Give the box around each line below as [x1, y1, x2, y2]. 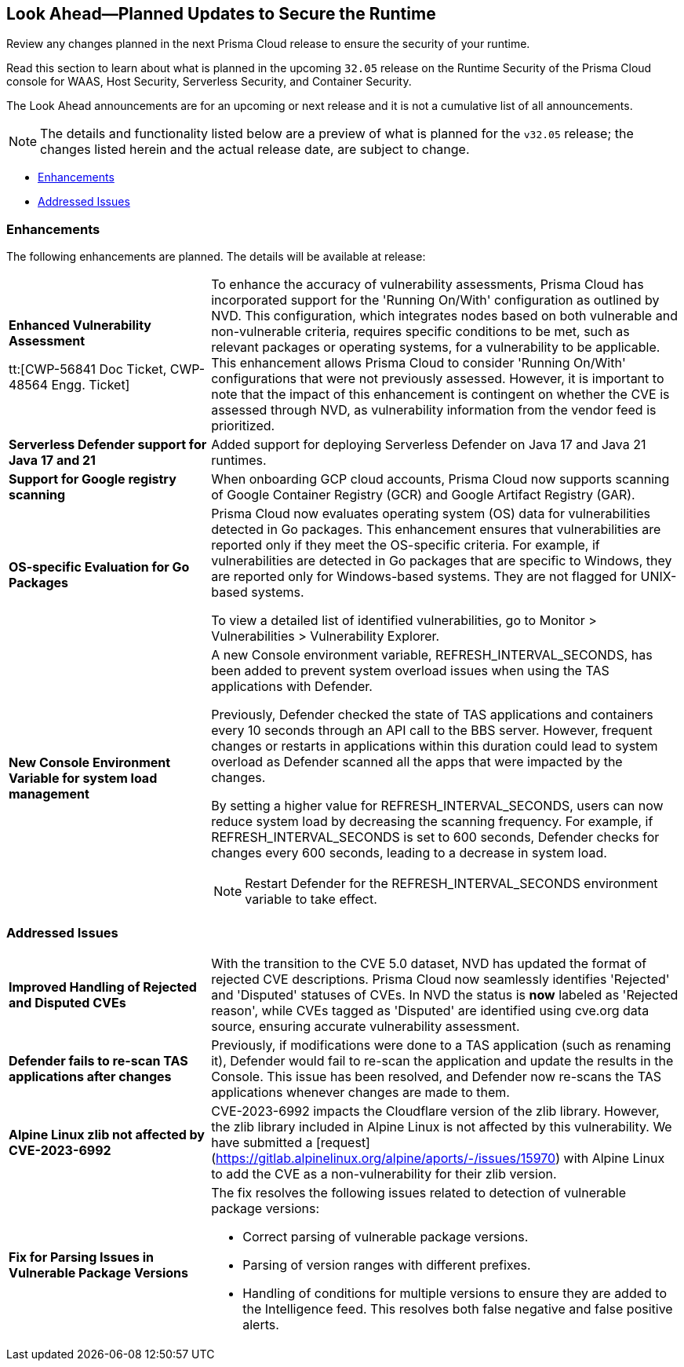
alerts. [242, 1316, 279, 1332]
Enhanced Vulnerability [9, 317, 151, 334]
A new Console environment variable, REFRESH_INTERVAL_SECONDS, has [211, 647, 653, 663]
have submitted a [211, 1134, 313, 1150]
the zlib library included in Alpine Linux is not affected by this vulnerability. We [211, 1118, 672, 1135]
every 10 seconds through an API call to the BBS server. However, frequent [211, 722, 653, 739]
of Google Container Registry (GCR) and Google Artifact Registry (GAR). [211, 487, 635, 503]
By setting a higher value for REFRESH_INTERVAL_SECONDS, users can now [211, 798, 664, 814]
